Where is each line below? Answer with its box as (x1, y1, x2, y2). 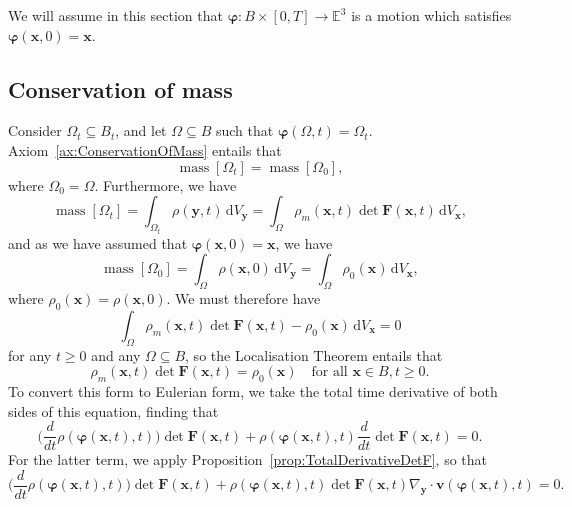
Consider (8, 120, 62, 141)
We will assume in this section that (8, 5, 223, 25)
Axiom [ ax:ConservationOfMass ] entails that (8, 139, 282, 160)
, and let (115, 120, 167, 141)
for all (311, 365, 348, 380)
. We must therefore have (166, 288, 321, 308)
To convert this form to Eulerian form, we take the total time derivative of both (8, 380, 498, 401)
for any (8, 344, 52, 365)
